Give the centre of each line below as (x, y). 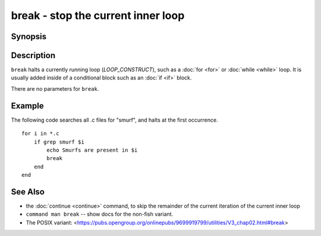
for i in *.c (40, 134)
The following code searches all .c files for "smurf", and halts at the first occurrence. (114, 120)
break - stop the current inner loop (98, 15)
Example (27, 106)
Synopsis (29, 36)
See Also (28, 192)
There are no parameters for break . (55, 88)
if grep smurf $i (59, 142)
